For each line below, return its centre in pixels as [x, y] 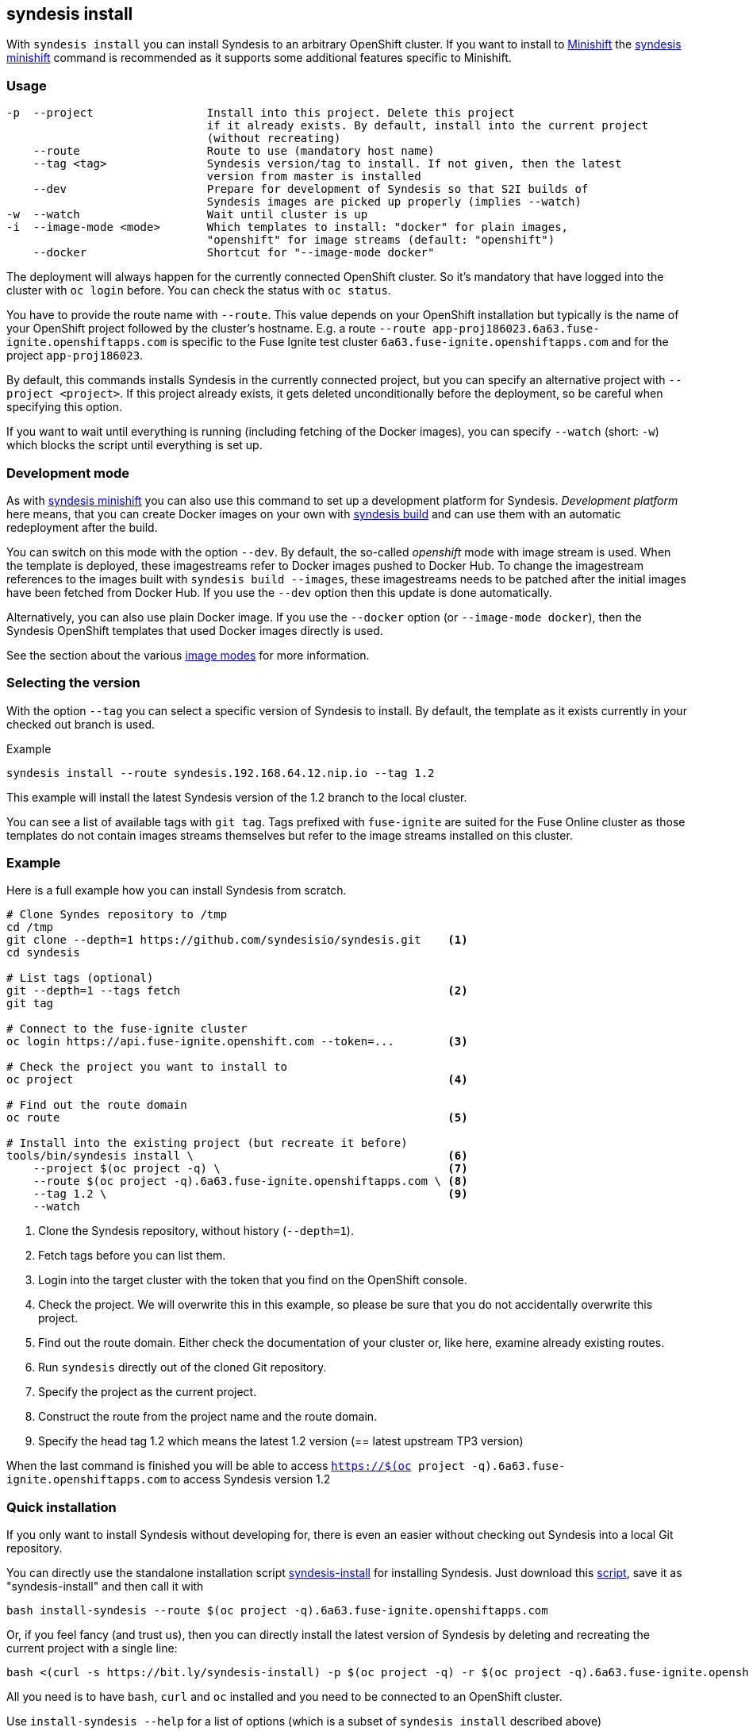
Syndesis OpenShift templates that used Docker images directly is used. [195, 630]
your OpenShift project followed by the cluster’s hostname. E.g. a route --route [216, 329]
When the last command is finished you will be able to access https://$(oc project [236, 1466]
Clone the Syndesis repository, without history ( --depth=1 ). [196, 1231]
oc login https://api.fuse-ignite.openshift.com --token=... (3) [237, 1042]
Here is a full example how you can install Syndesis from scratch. [177, 891]
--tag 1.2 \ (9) [250, 1194]
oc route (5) [237, 1118]
